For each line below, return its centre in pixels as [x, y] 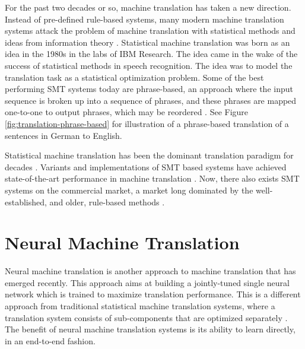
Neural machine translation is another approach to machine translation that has [150, 271]
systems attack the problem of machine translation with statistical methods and [150, 31]
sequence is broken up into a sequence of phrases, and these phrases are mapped [151, 100]
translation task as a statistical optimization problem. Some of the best [134, 77]
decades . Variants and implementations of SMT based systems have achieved [146, 166]
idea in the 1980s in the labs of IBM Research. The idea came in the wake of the [151, 54]
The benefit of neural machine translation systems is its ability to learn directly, [150, 329]
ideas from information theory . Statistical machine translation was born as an [147, 42]
